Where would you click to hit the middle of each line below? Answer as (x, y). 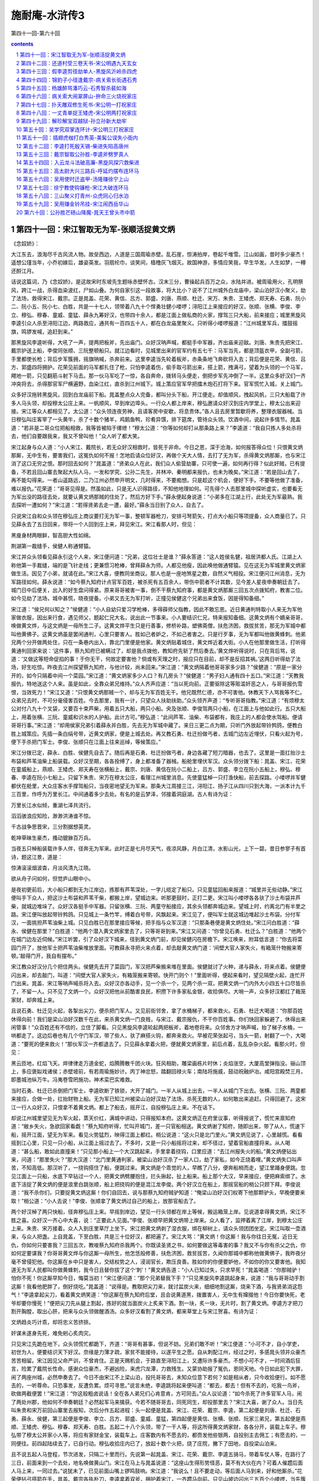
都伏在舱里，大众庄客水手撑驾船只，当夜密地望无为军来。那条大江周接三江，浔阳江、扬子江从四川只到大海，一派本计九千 (158, 786)
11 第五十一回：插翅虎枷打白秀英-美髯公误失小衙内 (77, 138)
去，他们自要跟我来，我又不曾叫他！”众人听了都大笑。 (77, 436)
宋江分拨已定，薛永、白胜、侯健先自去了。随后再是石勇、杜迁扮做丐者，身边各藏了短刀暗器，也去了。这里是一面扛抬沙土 (158, 753)
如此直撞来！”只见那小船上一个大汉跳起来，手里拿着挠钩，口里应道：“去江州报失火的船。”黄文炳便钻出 (173, 1151)
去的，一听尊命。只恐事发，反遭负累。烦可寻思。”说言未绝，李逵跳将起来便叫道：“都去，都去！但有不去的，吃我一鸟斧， (157, 1386)
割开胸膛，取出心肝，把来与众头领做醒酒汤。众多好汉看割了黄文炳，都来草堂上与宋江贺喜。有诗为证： (135, 1311)
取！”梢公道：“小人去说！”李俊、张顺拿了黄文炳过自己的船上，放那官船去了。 (105, 1201)
